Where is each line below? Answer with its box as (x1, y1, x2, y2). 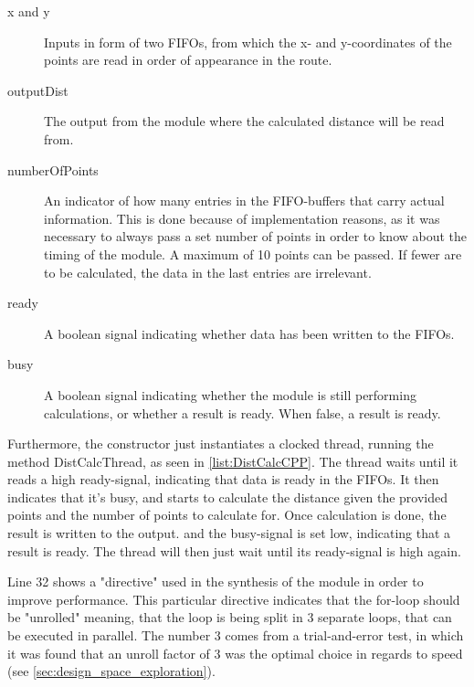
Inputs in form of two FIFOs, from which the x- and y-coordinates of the (44, 32, 452, 51)
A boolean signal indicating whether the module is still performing (44, 385, 416, 404)
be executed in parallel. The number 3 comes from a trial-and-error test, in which (7, 626, 464, 645)
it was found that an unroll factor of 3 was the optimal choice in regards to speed (7, 643, 463, 662)
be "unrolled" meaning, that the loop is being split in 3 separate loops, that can (7, 608, 452, 627)
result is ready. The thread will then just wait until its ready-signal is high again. (7, 541, 461, 560)
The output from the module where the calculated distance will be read (44, 111, 445, 131)
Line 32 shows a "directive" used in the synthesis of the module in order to (7, 572, 424, 591)
